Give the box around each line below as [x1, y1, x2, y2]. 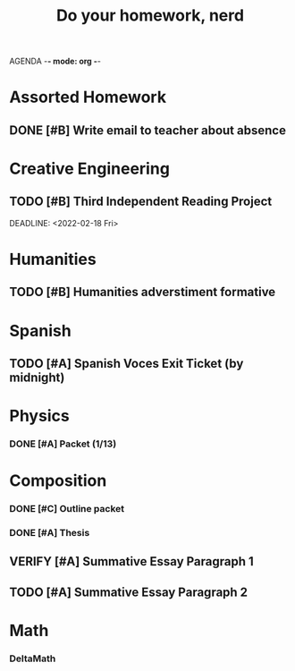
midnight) [9, 369, 65, 385]
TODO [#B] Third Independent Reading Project [9, 194, 273, 209]
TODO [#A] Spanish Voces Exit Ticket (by [9, 355, 244, 371]
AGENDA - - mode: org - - [9, 55, 101, 67]
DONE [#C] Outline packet [9, 503, 125, 515]
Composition [9, 471, 107, 491]
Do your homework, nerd [56, 5, 244, 26]
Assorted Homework [9, 87, 167, 107]
